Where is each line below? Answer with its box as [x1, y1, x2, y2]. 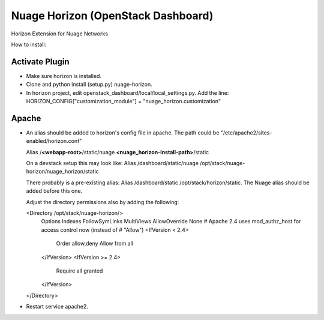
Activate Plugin [11, 56, 70, 67]
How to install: [11, 41, 47, 48]
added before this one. [26, 187, 83, 195]
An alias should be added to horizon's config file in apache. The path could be [26, 129, 220, 136]
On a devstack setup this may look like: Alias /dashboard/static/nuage [26, 160, 199, 167]
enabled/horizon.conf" [26, 137, 82, 145]
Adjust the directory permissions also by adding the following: [26, 198, 179, 205]
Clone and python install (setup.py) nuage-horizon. [26, 81, 152, 88]
